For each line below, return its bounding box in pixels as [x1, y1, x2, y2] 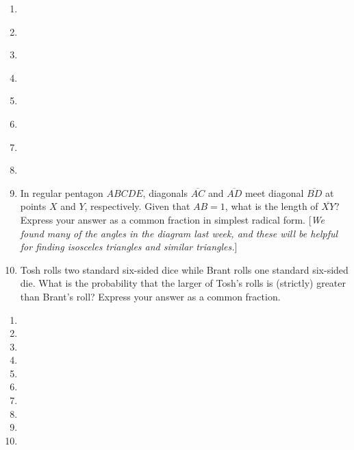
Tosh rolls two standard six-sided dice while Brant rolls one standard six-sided [20, 262, 349, 276]
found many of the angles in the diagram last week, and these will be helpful [20, 226, 338, 240]
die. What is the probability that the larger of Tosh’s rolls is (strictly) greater [20, 276, 346, 290]
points [20, 199, 47, 213]
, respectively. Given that [84, 199, 190, 213]
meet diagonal [244, 185, 304, 200]
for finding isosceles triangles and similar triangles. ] [20, 239, 238, 254]
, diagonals [142, 185, 188, 200]
